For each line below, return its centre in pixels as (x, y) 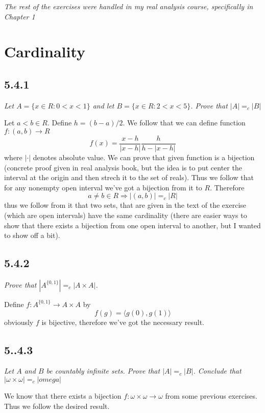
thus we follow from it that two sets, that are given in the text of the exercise (125, 205)
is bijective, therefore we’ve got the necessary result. (123, 322)
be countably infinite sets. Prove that (103, 371)
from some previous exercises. (211, 395)
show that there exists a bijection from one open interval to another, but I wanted (132, 225)
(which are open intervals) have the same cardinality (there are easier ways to (126, 215)
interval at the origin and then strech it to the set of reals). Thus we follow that (129, 177)
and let (103, 105)
